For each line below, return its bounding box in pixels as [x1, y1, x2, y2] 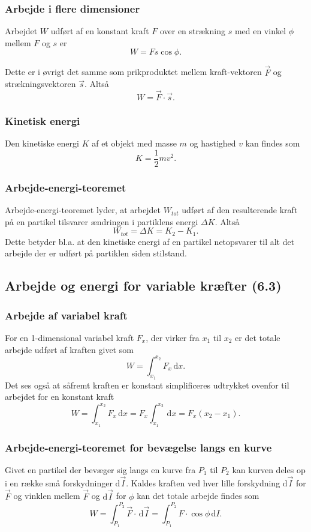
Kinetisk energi [5, 113, 80, 128]
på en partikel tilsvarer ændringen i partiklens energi [5, 215, 198, 228]
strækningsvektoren [5, 77, 76, 90]
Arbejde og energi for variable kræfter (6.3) [5, 276, 282, 295]
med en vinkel [234, 25, 286, 37]
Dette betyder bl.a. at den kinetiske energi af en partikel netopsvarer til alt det [5, 235, 295, 247]
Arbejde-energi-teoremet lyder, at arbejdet [5, 204, 161, 216]
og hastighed [189, 137, 236, 150]
